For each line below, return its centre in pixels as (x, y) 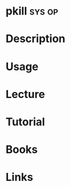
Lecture (26, 94)
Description (35, 39)
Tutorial (26, 122)
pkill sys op (32, 11)
